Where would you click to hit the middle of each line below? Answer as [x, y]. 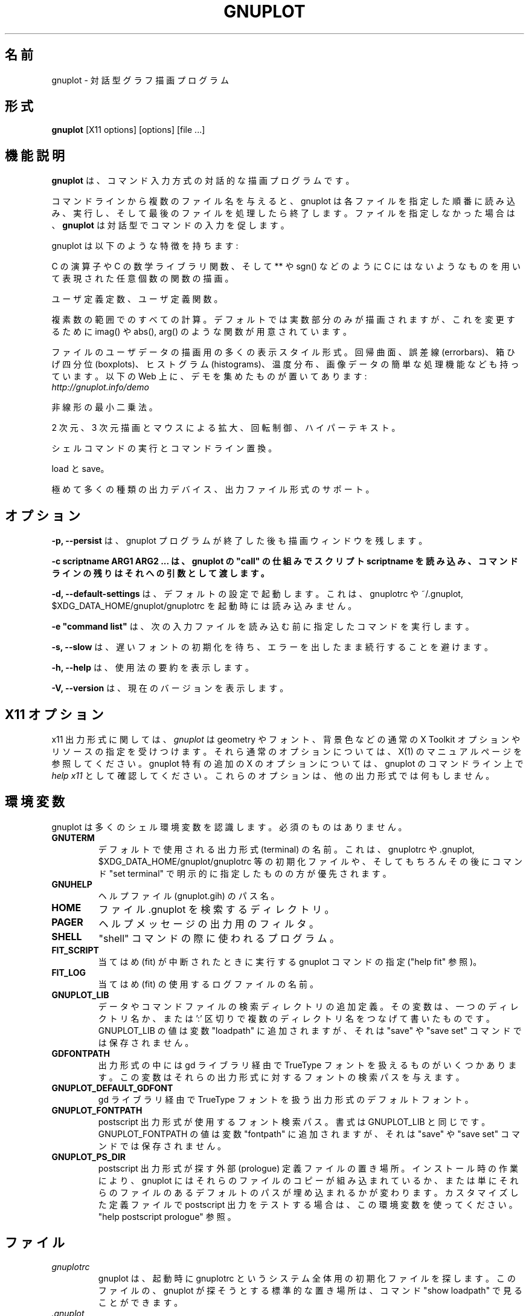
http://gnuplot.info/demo [100, 387]
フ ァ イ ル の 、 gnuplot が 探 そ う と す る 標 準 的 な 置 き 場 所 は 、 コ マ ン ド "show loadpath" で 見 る [310, 1290]
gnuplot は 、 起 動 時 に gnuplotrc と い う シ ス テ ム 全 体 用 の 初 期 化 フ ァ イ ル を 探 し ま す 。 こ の [307, 1278]
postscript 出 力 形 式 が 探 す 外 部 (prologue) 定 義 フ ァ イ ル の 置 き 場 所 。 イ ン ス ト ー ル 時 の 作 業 [308, 1168]
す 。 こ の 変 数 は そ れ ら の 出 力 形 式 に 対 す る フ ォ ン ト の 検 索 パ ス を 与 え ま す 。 [281, 1077]
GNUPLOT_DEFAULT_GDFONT [112, 1088]
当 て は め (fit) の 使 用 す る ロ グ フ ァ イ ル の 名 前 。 [208, 984]
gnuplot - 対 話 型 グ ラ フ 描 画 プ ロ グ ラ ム [140, 80]
